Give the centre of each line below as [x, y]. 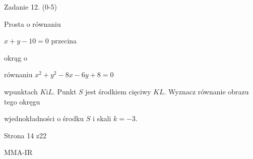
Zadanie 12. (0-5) [30, 7]
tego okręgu [22, 101]
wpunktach [21, 91]
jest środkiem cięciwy [118, 91]
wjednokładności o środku [44, 118]
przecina [64, 41]
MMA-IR [18, 152]
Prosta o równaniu [33, 23]
